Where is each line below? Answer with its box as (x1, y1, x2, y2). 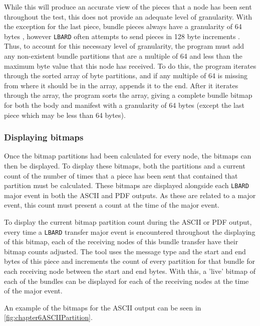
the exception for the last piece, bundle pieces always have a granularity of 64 (4, 21, 242, 32)
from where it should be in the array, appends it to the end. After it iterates (4, 80, 238, 90)
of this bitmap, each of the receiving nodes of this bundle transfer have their (4, 236, 238, 247)
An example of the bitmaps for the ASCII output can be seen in (4, 302, 201, 312)
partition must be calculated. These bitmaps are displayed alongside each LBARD (4, 180, 249, 191)
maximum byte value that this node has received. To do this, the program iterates (4, 60, 256, 71)
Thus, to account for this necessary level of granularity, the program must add (4, 41, 244, 51)
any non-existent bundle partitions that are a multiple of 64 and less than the (4, 51, 242, 61)
